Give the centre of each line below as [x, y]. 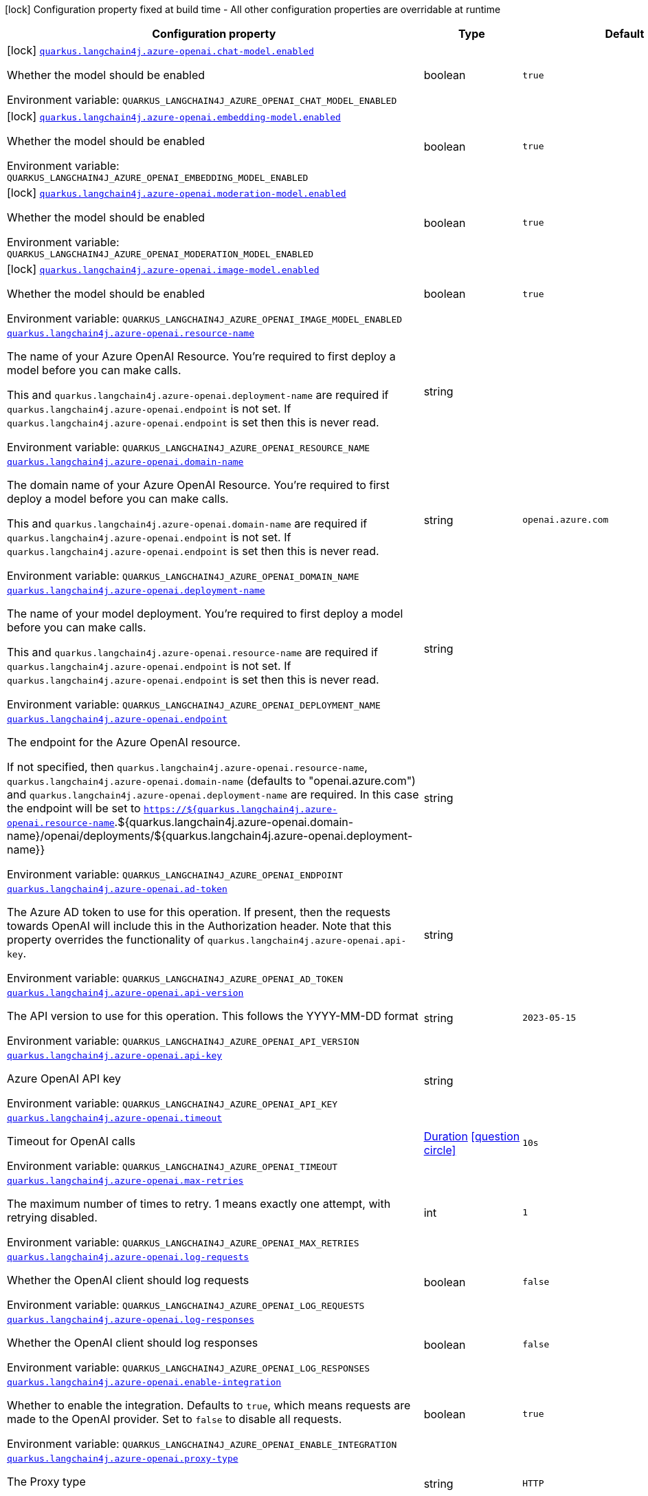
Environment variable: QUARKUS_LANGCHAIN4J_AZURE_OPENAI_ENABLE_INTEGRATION [202, 1444]
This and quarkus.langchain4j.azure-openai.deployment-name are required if [198, 395]
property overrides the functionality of [106, 940]
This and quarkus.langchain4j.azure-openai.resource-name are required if [192, 652]
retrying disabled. [52, 1217]
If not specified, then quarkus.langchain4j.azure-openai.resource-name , [187, 767]
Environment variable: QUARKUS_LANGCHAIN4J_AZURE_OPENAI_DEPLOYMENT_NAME [194, 704]
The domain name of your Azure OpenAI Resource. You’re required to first [198, 485]
